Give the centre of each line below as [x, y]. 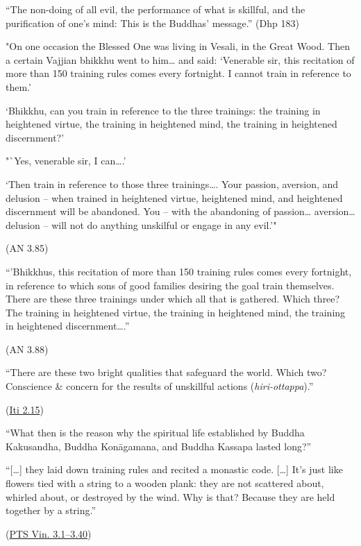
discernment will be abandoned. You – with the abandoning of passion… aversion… [180, 211]
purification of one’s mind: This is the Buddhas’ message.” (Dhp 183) [152, 23]
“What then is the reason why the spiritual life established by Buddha [155, 433]
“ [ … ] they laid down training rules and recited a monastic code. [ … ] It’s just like [174, 469]
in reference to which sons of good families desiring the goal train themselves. [170, 285]
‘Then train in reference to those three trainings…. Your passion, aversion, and [172, 184]
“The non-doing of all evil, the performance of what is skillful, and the [156, 9]
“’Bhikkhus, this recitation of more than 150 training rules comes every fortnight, [179, 271]
